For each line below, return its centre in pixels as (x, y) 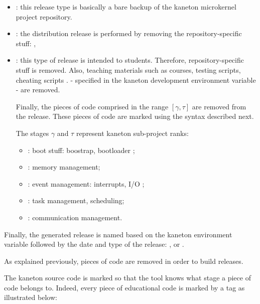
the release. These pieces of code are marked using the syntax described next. (135, 116)
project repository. (44, 16)
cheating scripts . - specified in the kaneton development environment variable (136, 80)
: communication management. (75, 217)
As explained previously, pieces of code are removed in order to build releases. (124, 261)
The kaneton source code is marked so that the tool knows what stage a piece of (127, 278)
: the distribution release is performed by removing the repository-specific (129, 33)
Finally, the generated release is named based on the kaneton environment (118, 234)
